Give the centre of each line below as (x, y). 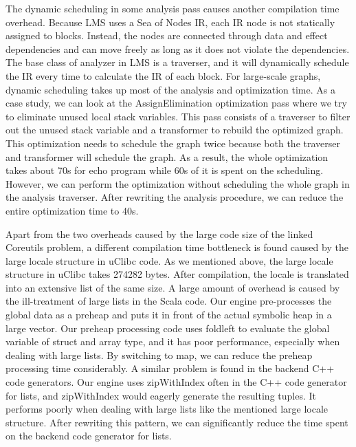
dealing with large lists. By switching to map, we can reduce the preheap (159, 355)
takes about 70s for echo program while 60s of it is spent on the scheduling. (165, 170)
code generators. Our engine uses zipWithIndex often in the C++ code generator (176, 382)
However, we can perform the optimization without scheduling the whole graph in (178, 183)
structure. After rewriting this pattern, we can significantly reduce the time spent (177, 422)
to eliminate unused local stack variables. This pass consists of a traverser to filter (178, 116)
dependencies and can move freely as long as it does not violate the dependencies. (178, 48)
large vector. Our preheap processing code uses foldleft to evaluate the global (168, 328)
